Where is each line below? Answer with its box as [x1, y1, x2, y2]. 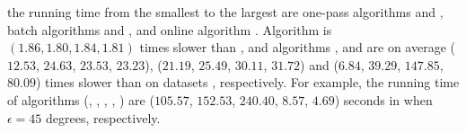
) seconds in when [334, 90, 433, 109]
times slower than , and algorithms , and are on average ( [139, 38, 455, 57]
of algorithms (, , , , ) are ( [7, 90, 154, 109]
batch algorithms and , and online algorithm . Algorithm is [7, 20, 332, 39]
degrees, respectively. [46, 108, 161, 127]
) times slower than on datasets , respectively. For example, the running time [35, 73, 460, 92]
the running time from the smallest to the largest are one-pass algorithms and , [7, 3, 444, 21]
